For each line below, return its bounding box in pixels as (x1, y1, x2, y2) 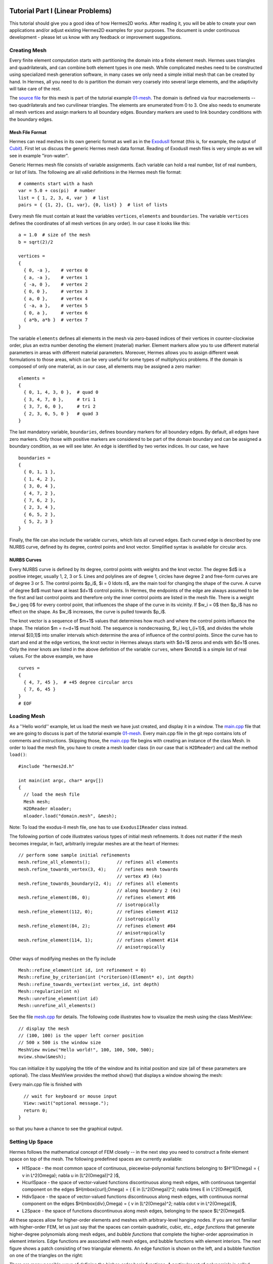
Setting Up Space (9, 1138, 53, 1145)
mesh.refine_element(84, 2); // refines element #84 (18, 923, 176, 929)
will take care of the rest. (9, 86, 61, 92)
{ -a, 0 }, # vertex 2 (23, 281, 88, 287)
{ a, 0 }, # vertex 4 (23, 296, 88, 301)
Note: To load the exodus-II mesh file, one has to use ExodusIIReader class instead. (9, 824, 188, 830)
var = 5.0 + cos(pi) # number (18, 188, 96, 194)
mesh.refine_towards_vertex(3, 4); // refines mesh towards (18, 866, 178, 872)
